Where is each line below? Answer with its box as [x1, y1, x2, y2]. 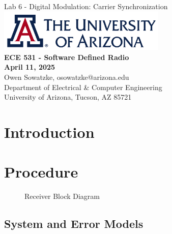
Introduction [4, 121, 95, 142]
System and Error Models [4, 216, 144, 231]
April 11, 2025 [4, 62, 55, 72]
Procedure [4, 161, 78, 182]
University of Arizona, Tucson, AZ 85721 [4, 92, 132, 102]
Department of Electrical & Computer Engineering [4, 81, 162, 92]
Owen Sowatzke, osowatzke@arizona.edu [4, 71, 129, 82]
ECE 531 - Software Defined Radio [4, 51, 129, 62]
